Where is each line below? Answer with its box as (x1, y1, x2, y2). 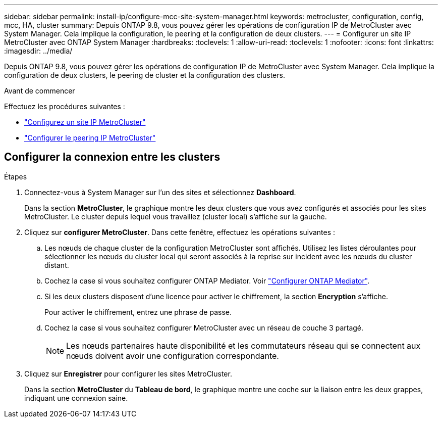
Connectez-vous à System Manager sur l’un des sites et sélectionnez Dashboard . (24, 187, 296, 197)
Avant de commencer (4, 86, 75, 95)
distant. (44, 260, 69, 269)
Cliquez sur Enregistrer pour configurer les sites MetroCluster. (24, 369, 232, 378)
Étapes (4, 172, 27, 181)
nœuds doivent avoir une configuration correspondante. (66, 350, 279, 361)
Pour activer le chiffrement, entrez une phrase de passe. (44, 307, 232, 316)
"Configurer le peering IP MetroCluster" (24, 133, 156, 142)
